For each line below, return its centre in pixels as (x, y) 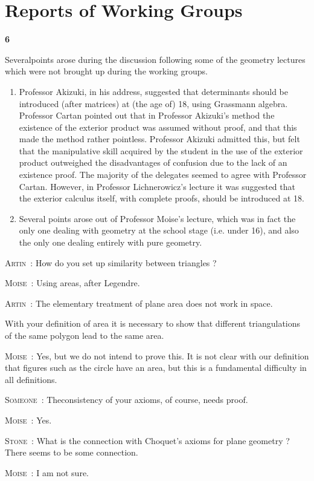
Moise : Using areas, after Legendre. (72, 283)
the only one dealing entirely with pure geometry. (111, 242)
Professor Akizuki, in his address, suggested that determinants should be (153, 91)
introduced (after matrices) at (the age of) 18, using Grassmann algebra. (153, 103)
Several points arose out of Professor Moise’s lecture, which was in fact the (157, 218)
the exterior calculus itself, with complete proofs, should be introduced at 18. (162, 198)
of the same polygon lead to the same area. (85, 335)
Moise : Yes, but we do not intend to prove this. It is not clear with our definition (157, 355)
